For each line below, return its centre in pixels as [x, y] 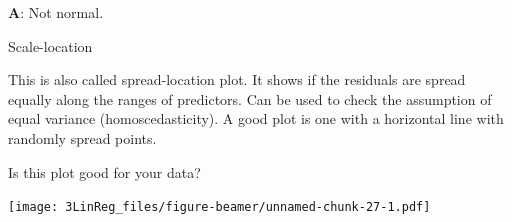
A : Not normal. [56, 12]
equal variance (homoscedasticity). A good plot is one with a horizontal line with [256, 118]
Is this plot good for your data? [104, 171]
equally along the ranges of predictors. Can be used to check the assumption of [250, 98]
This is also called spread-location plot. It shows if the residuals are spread [237, 79]
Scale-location [50, 45]
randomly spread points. [82, 137]
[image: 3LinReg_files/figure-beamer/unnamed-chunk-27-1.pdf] [219, 207]
